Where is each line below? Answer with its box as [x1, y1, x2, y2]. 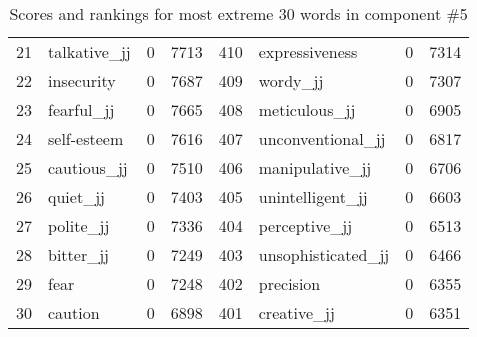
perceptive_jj [258, 214, 353, 237]
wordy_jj [258, 69, 324, 92]
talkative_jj [48, 40, 131, 63]
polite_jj [48, 214, 110, 237]
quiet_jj [48, 185, 105, 208]
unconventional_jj [258, 127, 386, 150]
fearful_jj [48, 98, 115, 121]
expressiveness [258, 40, 358, 63]
